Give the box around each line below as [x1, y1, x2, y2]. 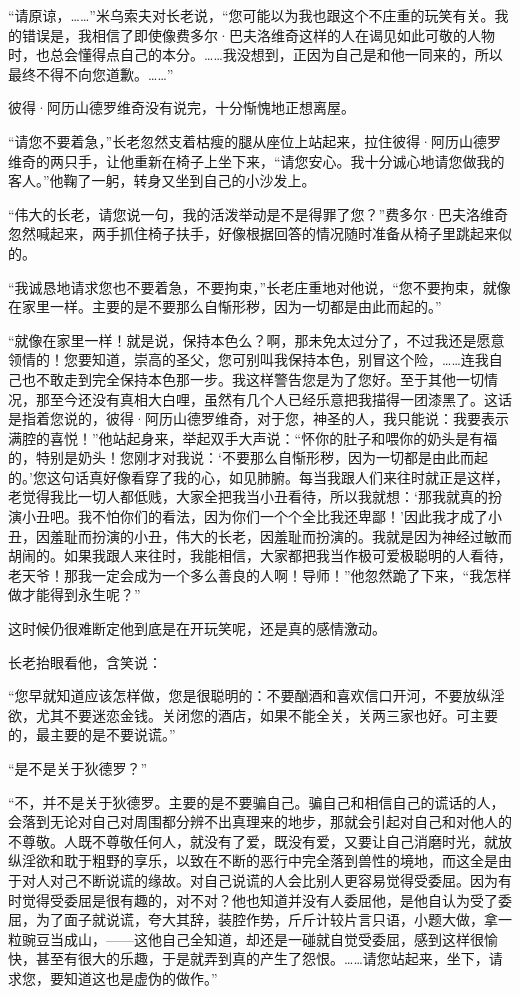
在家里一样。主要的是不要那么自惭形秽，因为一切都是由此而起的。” [8, 296, 442, 317]
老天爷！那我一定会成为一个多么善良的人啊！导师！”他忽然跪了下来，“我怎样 [8, 564, 512, 585]
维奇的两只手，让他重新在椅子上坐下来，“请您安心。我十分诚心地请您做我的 [8, 150, 505, 171]
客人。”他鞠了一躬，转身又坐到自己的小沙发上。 [8, 170, 316, 191]
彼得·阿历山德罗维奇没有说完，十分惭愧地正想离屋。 [8, 97, 355, 118]
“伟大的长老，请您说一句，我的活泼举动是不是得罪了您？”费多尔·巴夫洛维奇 [8, 203, 509, 224]
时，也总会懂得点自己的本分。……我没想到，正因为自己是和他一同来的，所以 [8, 44, 503, 65]
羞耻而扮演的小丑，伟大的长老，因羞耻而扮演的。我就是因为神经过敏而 [49, 525, 512, 546]
